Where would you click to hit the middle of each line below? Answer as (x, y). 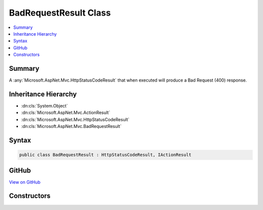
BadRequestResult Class (60, 13)
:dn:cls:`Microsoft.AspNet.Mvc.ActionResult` (66, 113)
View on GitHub (25, 182)
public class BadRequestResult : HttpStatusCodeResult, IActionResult (105, 155)
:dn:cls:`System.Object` (45, 105)
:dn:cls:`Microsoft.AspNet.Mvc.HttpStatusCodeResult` (75, 119)
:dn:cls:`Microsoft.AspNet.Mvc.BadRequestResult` (71, 126)
